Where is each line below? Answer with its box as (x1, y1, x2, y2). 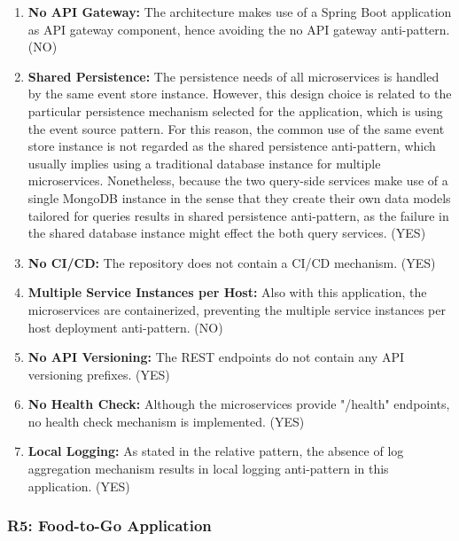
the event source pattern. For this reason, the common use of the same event (27, 119, 445, 137)
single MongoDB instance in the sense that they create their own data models (27, 188, 451, 207)
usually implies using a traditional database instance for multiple (27, 153, 381, 172)
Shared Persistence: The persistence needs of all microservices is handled (27, 67, 440, 85)
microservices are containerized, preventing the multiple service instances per (27, 300, 446, 318)
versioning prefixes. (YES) (27, 365, 170, 383)
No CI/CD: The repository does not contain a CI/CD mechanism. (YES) (27, 253, 436, 271)
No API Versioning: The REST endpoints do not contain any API (27, 348, 404, 366)
